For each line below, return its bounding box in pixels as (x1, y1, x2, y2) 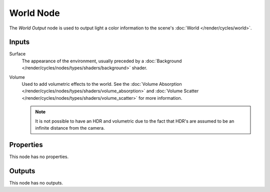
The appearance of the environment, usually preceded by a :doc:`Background (21, 58, 182, 64)
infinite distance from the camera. (35, 125, 105, 131)
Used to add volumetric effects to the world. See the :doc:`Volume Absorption (21, 81, 182, 87)
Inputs (9, 38, 30, 46)
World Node (9, 7, 60, 18)
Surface (9, 51, 26, 57)
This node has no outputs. (9, 180, 63, 186)
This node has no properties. (9, 154, 69, 160)
